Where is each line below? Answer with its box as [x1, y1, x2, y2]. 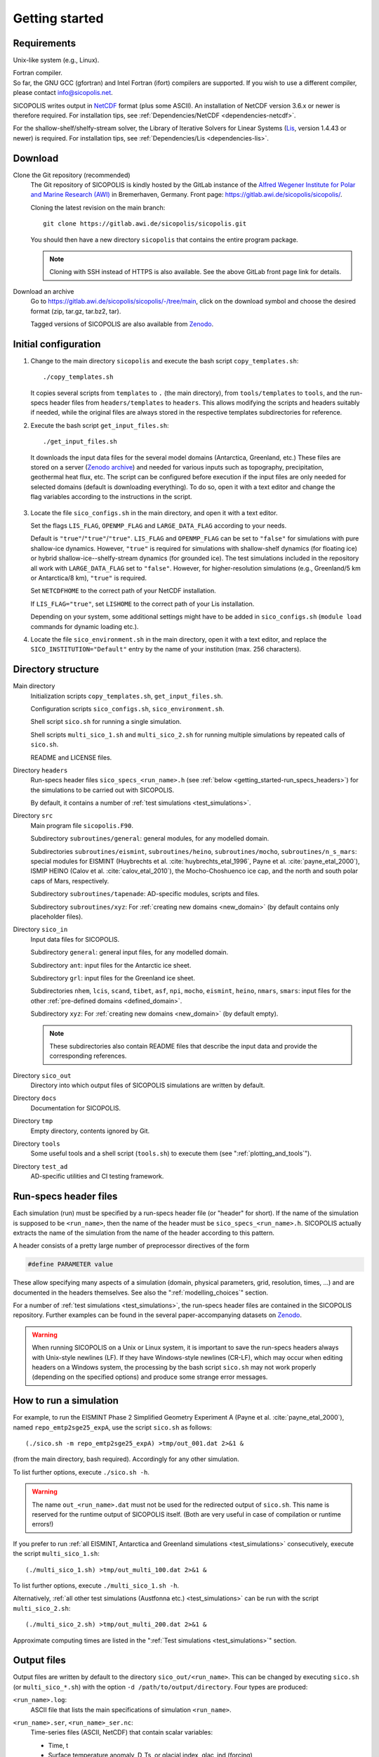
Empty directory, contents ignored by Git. [30, 1127, 150, 1135]
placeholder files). [30, 912, 84, 921]
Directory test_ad [13, 1162, 68, 1170]
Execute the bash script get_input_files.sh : [30, 421, 169, 429]
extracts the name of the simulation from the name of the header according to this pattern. [13, 1228, 275, 1237]
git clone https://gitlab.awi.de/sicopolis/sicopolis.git [43, 220, 247, 228]
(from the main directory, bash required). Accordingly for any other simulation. [13, 1455, 239, 1463]
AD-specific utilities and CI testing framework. [30, 1172, 164, 1181]
